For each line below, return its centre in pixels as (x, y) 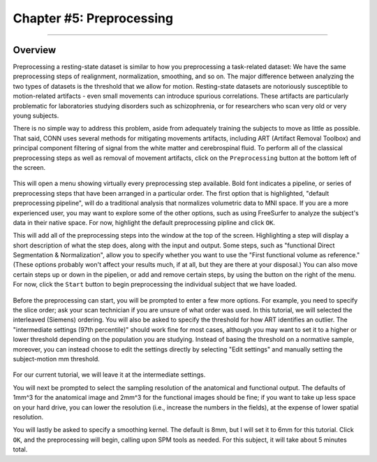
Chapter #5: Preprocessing (93, 18)
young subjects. (36, 116)
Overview (35, 50)
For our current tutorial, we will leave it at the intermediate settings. (109, 375)
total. (20, 449)
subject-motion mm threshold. (57, 359)
